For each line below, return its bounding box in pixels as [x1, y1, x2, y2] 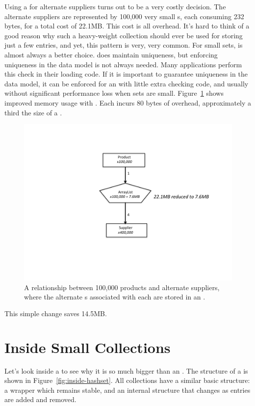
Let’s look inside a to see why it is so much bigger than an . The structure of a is [4, 365, 248, 376]
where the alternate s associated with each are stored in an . [24, 292, 205, 302]
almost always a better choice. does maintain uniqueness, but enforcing [4, 49, 218, 59]
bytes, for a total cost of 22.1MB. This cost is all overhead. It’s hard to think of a [4, 21, 250, 31]
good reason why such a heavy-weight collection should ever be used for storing [4, 30, 243, 40]
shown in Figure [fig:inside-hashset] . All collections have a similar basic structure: [4, 375, 250, 385]
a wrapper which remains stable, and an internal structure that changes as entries [4, 384, 251, 395]
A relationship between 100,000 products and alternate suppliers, [24, 282, 220, 292]
